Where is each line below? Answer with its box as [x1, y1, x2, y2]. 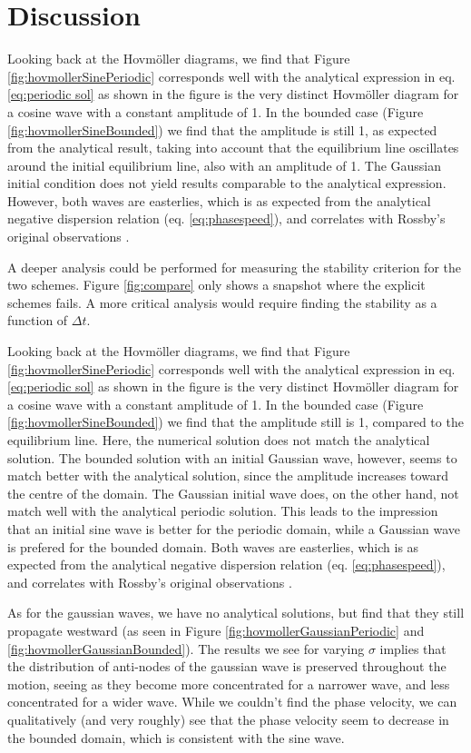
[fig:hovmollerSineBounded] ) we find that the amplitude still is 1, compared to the [7, 412, 464, 431]
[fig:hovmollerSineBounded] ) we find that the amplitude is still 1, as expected [7, 120, 437, 139]
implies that [379, 639, 446, 658]
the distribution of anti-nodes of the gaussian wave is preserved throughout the [7, 657, 446, 676]
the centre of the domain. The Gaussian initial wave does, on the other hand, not [7, 483, 459, 502]
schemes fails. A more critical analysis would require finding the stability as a [7, 292, 437, 312]
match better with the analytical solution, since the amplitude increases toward [7, 466, 449, 485]
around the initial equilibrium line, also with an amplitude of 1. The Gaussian [7, 155, 442, 174]
